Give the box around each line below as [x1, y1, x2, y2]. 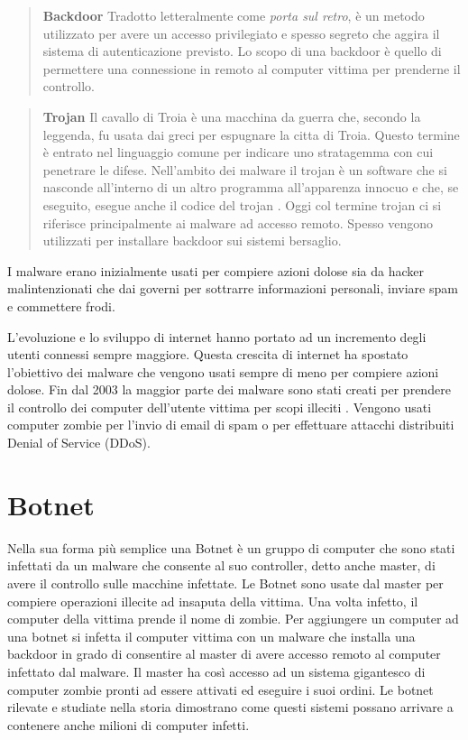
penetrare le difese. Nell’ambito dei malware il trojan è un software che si [42, 160, 447, 179]
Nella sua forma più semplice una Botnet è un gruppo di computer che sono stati [7, 538, 455, 557]
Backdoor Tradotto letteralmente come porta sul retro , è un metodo [42, 6, 425, 24]
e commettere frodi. [7, 296, 115, 315]
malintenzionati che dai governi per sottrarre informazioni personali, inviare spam [7, 279, 458, 298]
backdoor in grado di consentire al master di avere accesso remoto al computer [7, 644, 441, 663]
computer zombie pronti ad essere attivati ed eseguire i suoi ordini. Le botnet [7, 680, 434, 698]
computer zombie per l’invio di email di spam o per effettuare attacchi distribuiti [7, 415, 454, 434]
